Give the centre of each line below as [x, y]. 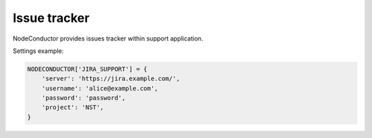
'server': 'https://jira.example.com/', [111, 79]
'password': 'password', [84, 98]
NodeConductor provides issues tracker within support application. [108, 38]
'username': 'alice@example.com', [100, 88]
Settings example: [38, 51]
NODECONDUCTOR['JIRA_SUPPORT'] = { [87, 69]
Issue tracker [51, 18]
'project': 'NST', [73, 107]
